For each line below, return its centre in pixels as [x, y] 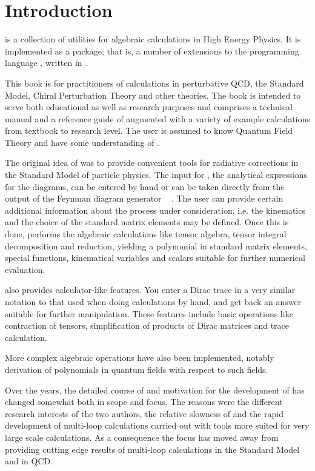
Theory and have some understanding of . [82, 142]
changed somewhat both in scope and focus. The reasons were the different [144, 402]
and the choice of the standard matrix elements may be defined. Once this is [147, 222]
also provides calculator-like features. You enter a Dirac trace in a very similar [150, 290]
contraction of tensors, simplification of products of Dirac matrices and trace [147, 325]
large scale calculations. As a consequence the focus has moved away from [142, 437]
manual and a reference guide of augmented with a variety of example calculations [157, 118]
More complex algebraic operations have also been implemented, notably [140, 357]
